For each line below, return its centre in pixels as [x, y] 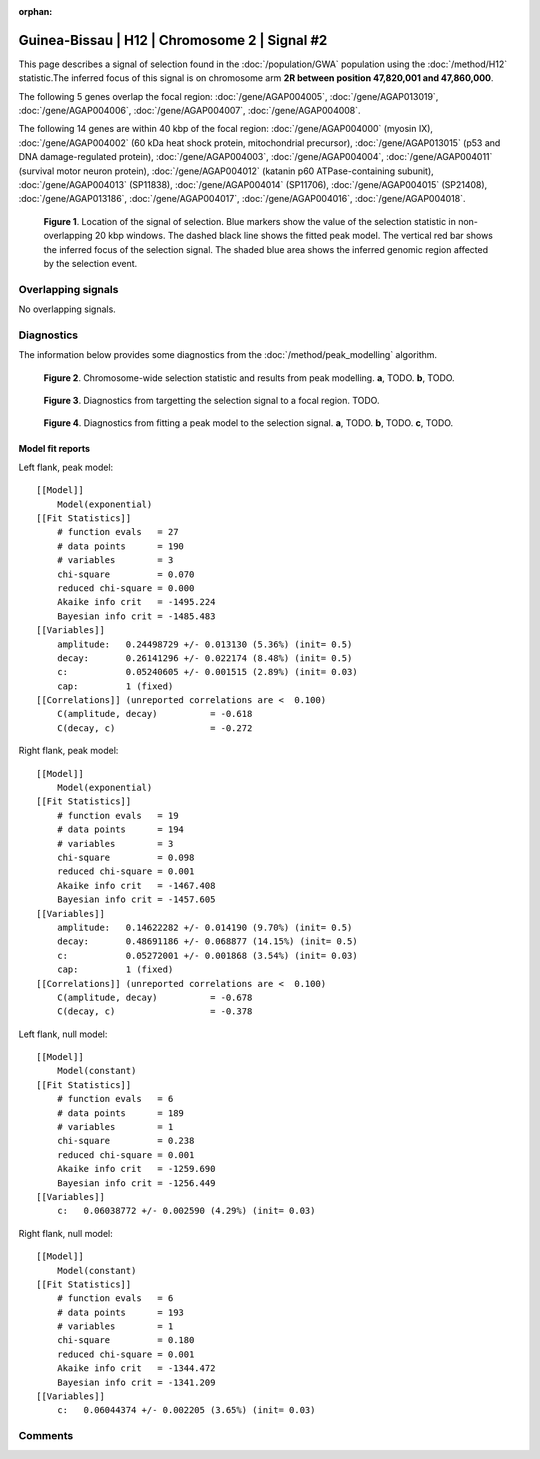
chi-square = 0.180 [125, 1340]
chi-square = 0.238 [125, 1141]
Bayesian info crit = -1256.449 [136, 1183]
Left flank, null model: [63, 1034]
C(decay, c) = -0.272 [154, 728]
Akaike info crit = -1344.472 [136, 1368]
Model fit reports [54, 449]
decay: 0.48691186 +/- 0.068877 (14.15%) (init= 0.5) [207, 941]
